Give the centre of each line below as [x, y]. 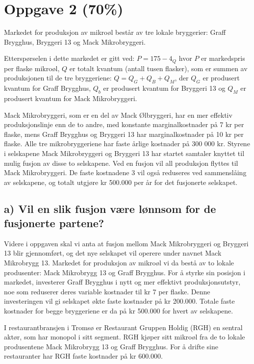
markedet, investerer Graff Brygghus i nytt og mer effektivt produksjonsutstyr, [122, 282]
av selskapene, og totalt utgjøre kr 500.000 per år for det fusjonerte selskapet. [121, 182]
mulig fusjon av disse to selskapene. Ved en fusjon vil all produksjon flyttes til [121, 163]
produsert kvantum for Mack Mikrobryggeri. [71, 98]
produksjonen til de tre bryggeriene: [58, 78]
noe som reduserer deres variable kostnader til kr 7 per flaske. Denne [107, 291]
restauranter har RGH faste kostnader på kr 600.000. [83, 356]
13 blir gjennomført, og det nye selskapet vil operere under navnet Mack [113, 253]
